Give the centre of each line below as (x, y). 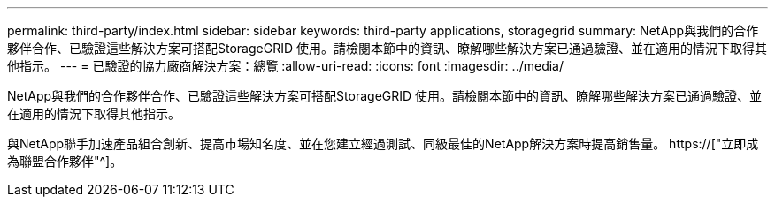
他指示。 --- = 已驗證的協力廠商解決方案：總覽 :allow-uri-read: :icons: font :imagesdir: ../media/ (286, 66)
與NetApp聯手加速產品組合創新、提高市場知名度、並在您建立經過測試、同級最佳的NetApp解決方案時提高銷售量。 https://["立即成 (383, 144)
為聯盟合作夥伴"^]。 (65, 161)
